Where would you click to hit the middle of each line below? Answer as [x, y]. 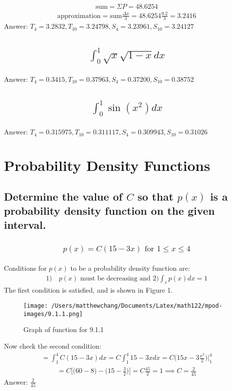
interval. [25, 225]
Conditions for [25, 268]
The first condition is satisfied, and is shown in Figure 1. [88, 290]
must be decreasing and [115, 278]
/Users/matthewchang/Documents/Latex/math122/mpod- [137, 306]
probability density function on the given [109, 210]
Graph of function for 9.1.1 [64, 329]
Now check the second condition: [53, 345]
